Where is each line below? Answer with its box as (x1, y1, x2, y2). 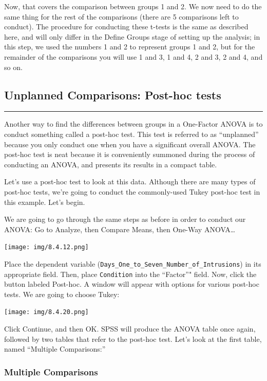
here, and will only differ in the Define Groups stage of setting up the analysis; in (4, 31, 260, 42)
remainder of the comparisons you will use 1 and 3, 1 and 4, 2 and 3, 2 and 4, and (4, 51, 263, 62)
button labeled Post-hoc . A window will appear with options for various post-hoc (4, 279, 259, 289)
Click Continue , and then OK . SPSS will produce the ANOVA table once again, (4, 323, 256, 334)
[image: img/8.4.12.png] (4, 244, 89, 251)
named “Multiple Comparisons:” (4, 343, 106, 354)
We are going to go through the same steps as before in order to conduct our (4, 214, 246, 224)
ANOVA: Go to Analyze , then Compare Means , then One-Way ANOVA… (4, 223, 236, 234)
